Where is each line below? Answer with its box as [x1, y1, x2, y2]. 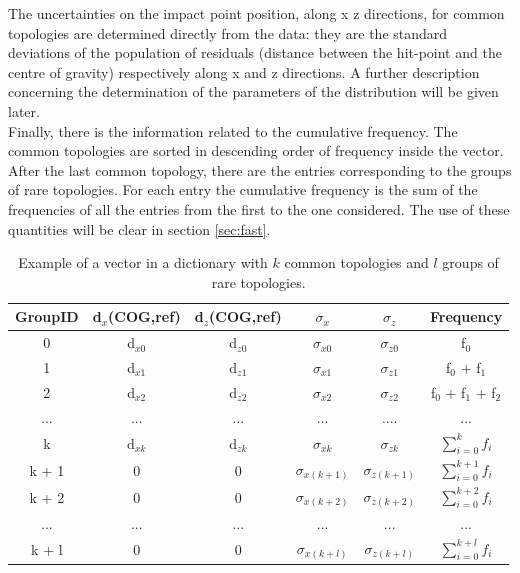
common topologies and [284, 252, 429, 273]
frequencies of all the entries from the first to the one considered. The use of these [8, 198, 510, 219]
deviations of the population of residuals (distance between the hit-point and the [8, 42, 502, 63]
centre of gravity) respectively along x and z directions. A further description [8, 61, 480, 82]
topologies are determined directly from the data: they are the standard [8, 22, 448, 43]
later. [8, 100, 40, 121]
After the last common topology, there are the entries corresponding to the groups [8, 159, 512, 180]
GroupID [15, 306, 79, 327]
